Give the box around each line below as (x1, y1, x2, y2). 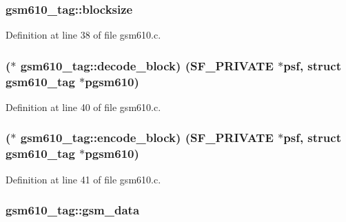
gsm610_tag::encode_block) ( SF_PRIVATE (20, 129, 274, 146)
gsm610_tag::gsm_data (6, 201, 140, 219)
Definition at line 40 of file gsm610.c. (6, 99, 161, 114)
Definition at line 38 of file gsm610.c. (6, 28, 161, 42)
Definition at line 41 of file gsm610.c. (6, 172, 161, 186)
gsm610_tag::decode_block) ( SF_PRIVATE (20, 57, 274, 74)
